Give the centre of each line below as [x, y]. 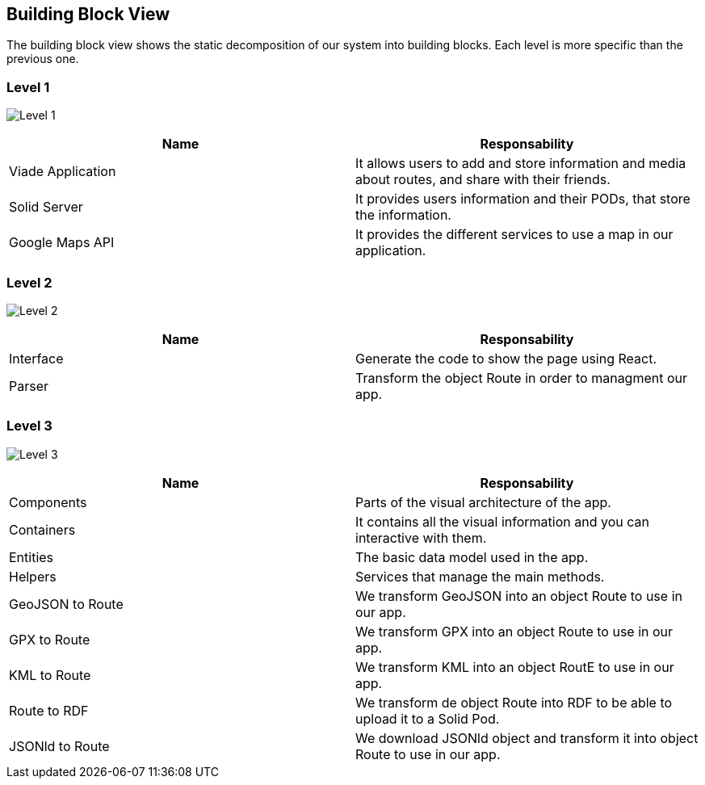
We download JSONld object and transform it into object [527, 738]
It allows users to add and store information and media [521, 164]
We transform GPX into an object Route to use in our [514, 631]
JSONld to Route [59, 746]
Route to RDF [49, 710]
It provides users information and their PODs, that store [523, 199]
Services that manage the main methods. [480, 576]
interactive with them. [421, 537]
